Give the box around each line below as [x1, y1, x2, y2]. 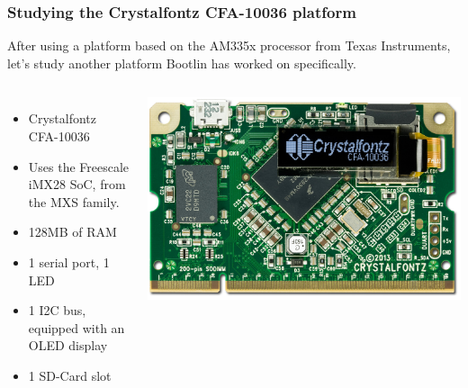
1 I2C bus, [28, 301, 86, 320]
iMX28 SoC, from [28, 175, 126, 194]
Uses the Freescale [28, 157, 130, 176]
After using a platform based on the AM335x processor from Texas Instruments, [7, 36, 451, 55]
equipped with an [28, 318, 125, 337]
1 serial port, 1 [28, 252, 110, 271]
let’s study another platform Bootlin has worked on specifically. [7, 53, 356, 72]
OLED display [28, 336, 108, 355]
